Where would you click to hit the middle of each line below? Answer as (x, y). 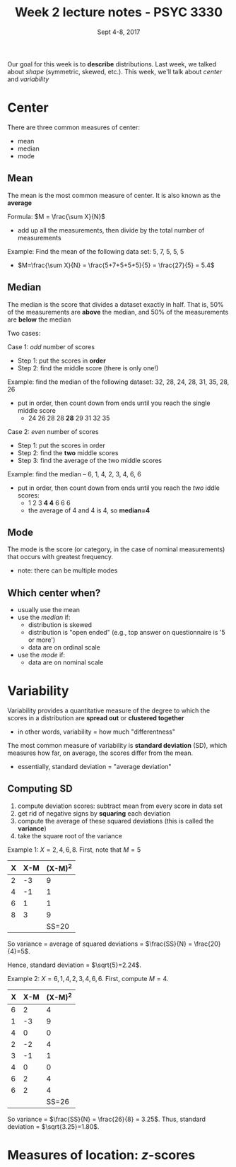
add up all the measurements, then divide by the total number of (111, 230)
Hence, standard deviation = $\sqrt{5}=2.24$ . (75, 965)
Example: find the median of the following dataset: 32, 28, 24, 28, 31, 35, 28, (118, 382)
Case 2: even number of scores (53, 431)
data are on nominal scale (66, 662)
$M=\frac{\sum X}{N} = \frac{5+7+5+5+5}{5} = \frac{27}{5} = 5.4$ (116, 265)
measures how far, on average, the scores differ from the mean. (100, 753)
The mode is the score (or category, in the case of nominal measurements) (116, 549)
